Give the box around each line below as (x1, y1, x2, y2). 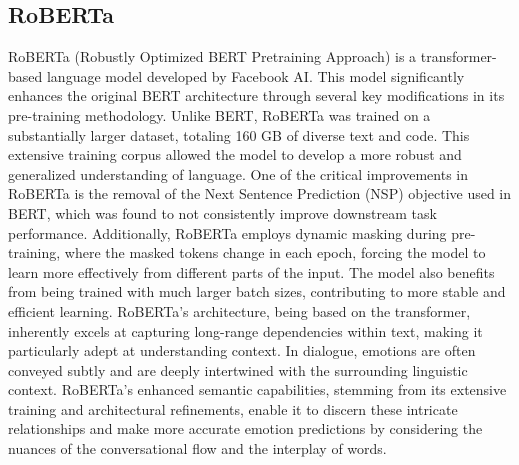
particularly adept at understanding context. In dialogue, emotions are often (8, 340, 476, 361)
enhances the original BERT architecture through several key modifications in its (8, 85, 505, 106)
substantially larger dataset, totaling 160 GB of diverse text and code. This (8, 124, 470, 145)
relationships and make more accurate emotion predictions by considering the (8, 418, 483, 439)
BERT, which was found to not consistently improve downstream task (8, 202, 437, 223)
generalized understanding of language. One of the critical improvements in (8, 163, 468, 184)
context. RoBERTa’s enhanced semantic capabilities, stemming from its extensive (8, 379, 507, 400)
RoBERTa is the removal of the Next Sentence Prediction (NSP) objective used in (8, 183, 512, 204)
